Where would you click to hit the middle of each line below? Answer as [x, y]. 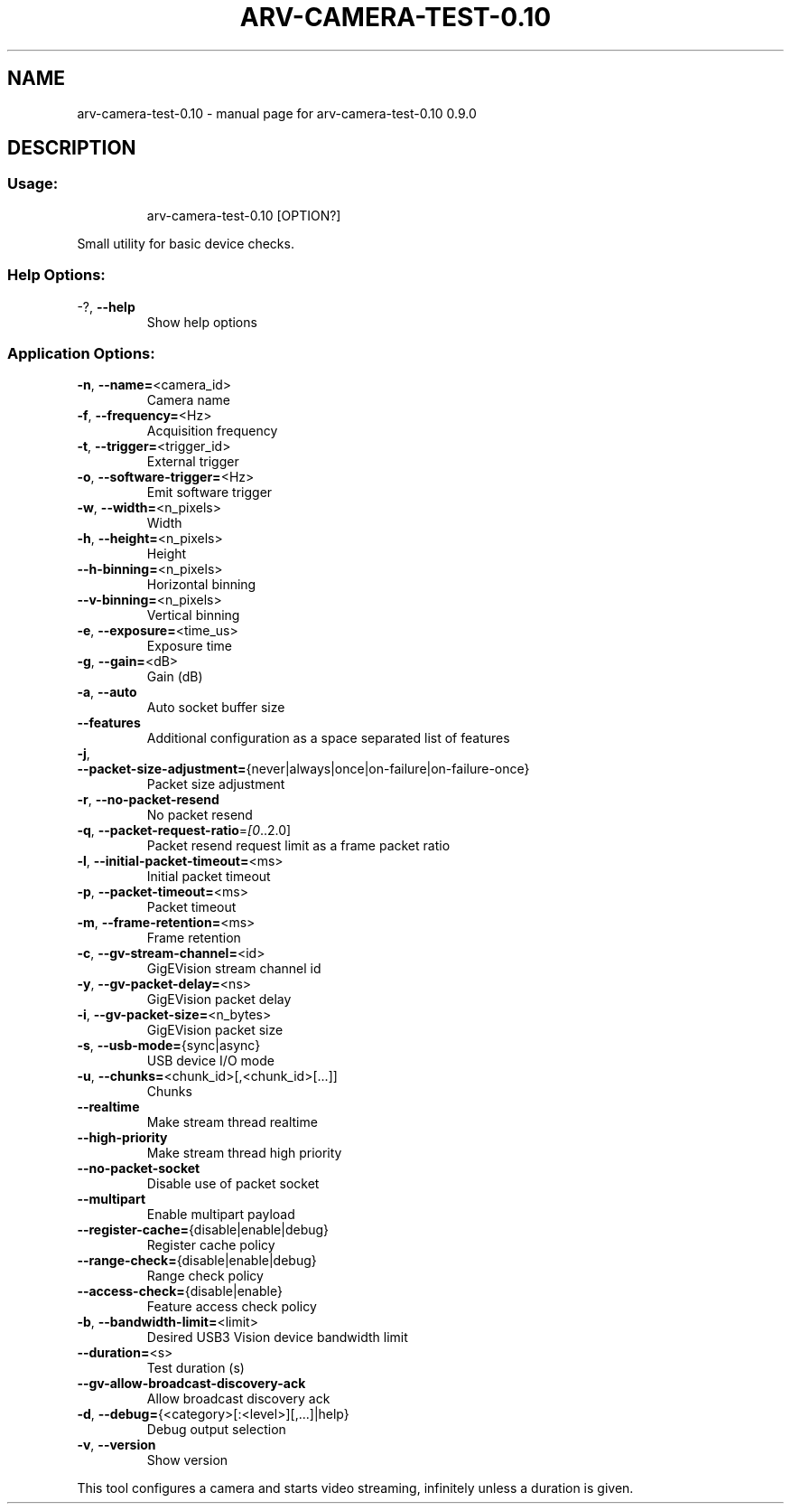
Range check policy [205, 1276]
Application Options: [81, 353]
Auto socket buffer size [216, 708]
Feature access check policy [232, 1307]
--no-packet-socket [139, 1168]
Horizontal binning [201, 585]
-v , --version [116, 1445]
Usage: [33, 184]
